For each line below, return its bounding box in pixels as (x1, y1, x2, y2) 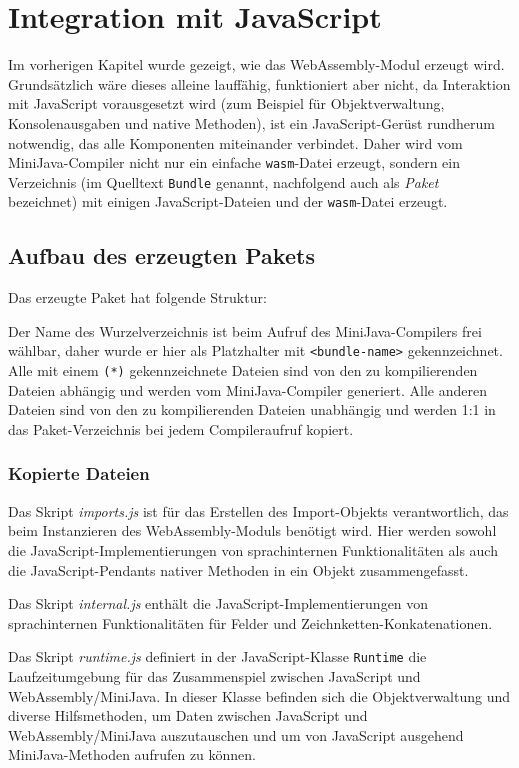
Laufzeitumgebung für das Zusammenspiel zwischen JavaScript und (8, 665, 421, 686)
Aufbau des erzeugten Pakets (8, 240, 315, 271)
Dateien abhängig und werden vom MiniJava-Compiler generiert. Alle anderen (8, 379, 487, 400)
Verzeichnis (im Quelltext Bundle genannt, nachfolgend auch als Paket (8, 171, 439, 192)
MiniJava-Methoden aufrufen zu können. (8, 744, 257, 765)
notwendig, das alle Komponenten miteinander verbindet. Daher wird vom (8, 132, 463, 153)
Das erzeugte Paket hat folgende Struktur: (8, 287, 267, 308)
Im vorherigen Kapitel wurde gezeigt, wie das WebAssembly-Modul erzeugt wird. (8, 54, 505, 75)
